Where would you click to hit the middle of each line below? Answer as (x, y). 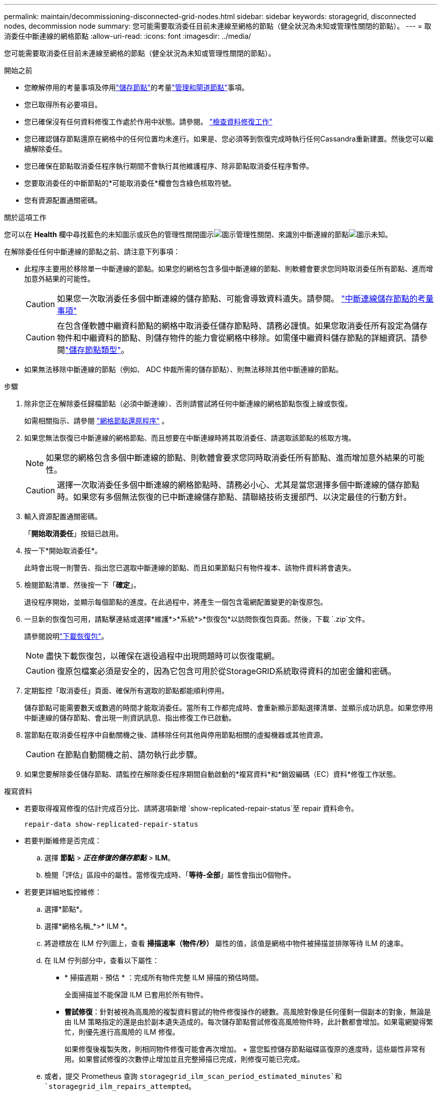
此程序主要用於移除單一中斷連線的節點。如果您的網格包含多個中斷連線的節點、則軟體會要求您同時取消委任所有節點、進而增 (229, 269)
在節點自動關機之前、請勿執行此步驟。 (130, 755)
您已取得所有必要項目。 (63, 104)
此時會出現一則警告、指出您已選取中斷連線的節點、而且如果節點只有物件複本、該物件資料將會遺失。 (190, 568)
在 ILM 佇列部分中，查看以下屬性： (102, 960)
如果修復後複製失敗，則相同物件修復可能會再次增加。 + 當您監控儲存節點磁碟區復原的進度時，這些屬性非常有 (245, 1049)
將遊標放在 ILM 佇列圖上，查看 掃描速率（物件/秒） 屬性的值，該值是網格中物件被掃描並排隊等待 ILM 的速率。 (226, 943)
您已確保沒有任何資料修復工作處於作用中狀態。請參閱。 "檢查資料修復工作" (148, 122)
